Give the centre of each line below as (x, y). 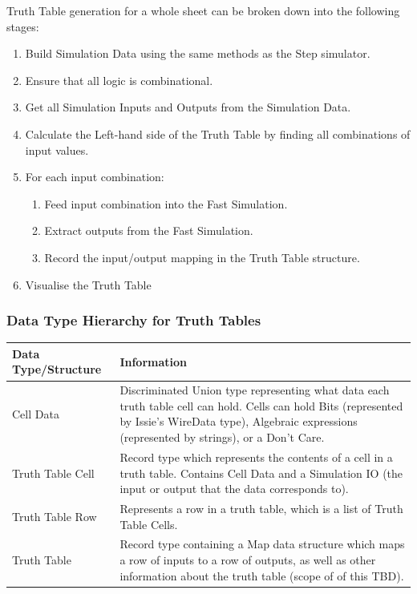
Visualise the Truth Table (88, 284)
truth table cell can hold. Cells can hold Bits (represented (261, 405)
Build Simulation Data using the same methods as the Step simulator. (198, 53)
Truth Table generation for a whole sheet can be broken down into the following (203, 10)
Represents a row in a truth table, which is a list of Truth (261, 508)
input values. (57, 150)
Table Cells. (149, 524)
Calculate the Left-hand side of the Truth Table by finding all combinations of (218, 133)
